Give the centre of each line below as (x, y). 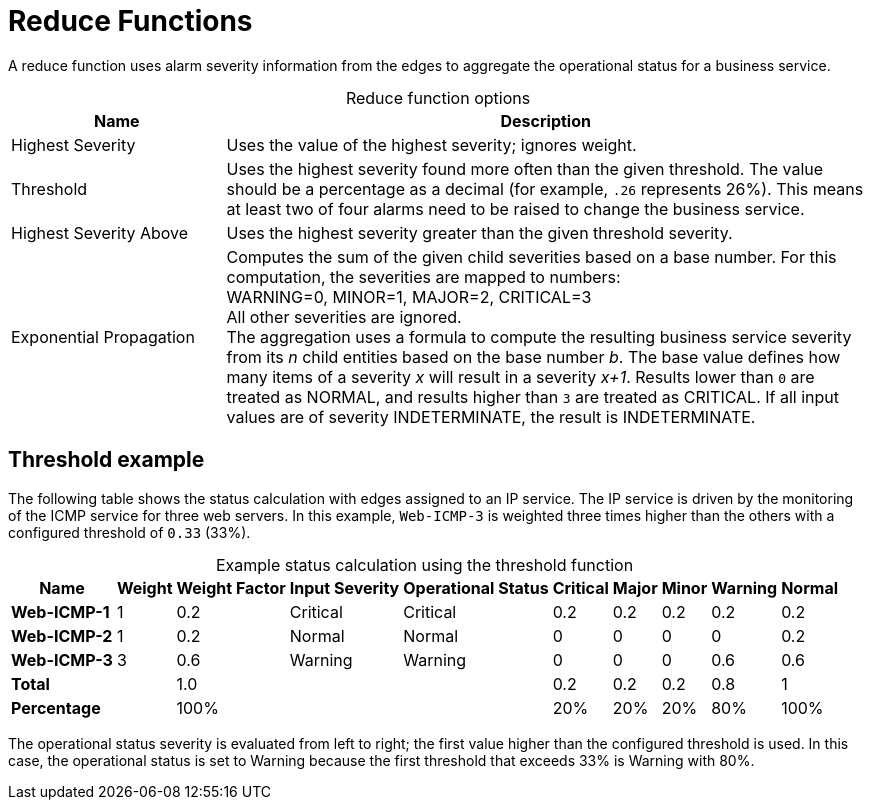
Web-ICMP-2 (62, 635)
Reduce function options (438, 97)
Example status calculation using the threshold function (424, 564)
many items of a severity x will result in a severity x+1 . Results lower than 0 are (520, 376)
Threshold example (106, 460)
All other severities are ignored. (344, 316)
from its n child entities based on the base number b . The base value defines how (533, 356)
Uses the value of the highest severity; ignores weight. (431, 144)
